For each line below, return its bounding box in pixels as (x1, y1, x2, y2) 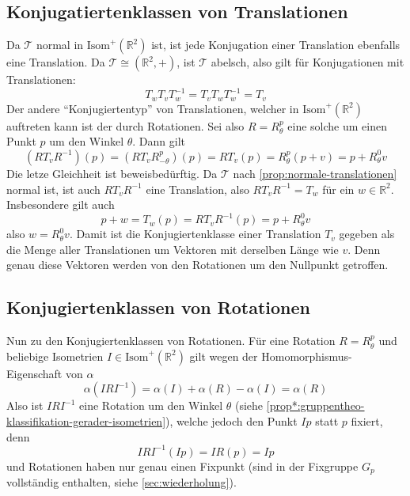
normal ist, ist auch (6, 180, 101, 197)
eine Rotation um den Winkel (79, 397, 223, 414)
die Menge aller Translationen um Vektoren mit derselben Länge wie (6, 240, 339, 257)
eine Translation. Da (6, 54, 105, 70)
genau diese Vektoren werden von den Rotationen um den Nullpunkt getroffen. (6, 256, 389, 273)
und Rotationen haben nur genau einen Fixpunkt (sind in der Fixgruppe (6, 457, 359, 474)
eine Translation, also (146, 180, 249, 197)
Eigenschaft (6, 365, 63, 381)
